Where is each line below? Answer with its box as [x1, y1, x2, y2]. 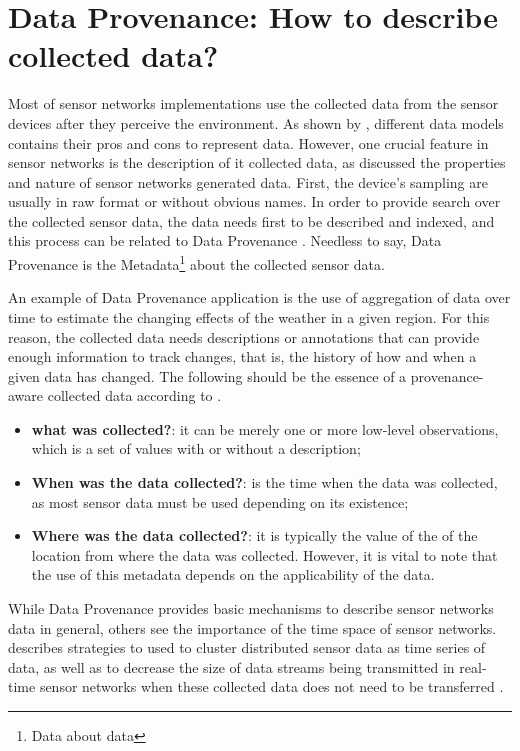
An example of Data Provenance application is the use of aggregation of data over [8, 287, 511, 308]
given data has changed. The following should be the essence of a [8, 365, 407, 386]
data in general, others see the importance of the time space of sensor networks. [8, 617, 497, 638]
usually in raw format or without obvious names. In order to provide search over [8, 191, 501, 212]
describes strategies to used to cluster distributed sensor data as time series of [8, 637, 486, 658]
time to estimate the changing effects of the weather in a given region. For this [8, 306, 490, 327]
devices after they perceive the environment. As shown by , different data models [8, 112, 504, 133]
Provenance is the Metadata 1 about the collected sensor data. [8, 251, 385, 274]
